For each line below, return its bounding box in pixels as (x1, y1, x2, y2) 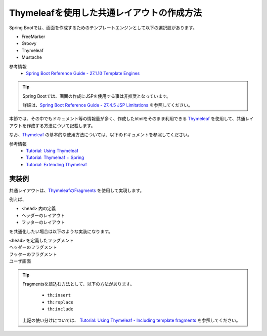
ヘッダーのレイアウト (21, 212, 65, 218)
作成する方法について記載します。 (26, 122, 96, 128)
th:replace (47, 299, 74, 305)
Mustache (21, 54, 42, 60)
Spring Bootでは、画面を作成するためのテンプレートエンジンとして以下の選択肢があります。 (9, 25, 197, 31)
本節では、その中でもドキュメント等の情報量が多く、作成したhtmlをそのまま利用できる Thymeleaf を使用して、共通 (9, 116, 246, 122)
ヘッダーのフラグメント (9, 244, 57, 250)
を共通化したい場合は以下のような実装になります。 (9, 228, 113, 234)
